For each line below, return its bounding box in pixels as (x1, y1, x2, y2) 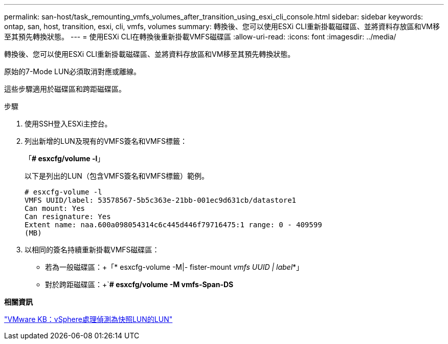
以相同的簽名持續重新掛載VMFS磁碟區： (25, 245, 160, 254)
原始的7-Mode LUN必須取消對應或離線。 (4, 67, 141, 76)
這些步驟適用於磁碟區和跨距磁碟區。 (4, 84, 126, 93)
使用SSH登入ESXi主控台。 (25, 119, 112, 128)
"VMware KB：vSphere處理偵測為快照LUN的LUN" (4, 315, 173, 324)
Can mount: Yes (25, 204, 85, 212)
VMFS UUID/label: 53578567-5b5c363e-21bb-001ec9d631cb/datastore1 (25, 196, 297, 204)
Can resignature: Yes (25, 212, 111, 221)
